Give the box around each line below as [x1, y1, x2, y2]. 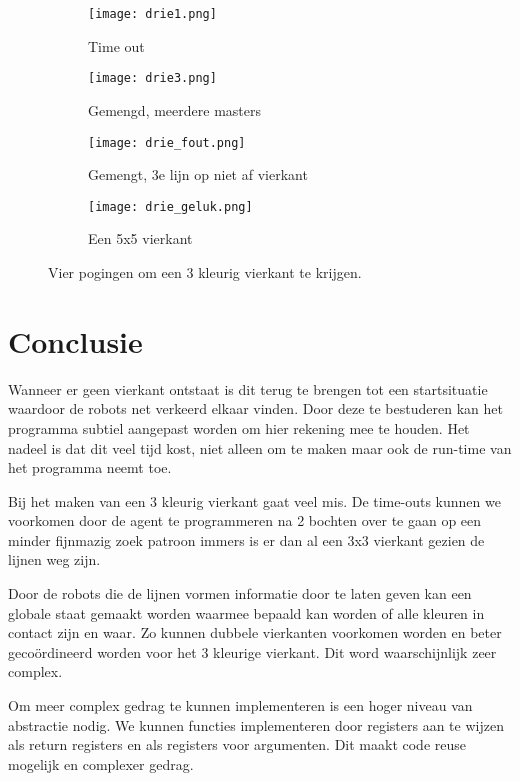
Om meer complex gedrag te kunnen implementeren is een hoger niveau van [8, 695, 473, 716]
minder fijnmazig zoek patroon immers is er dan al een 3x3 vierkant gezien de [8, 529, 485, 550]
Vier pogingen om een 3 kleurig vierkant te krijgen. [48, 262, 362, 282]
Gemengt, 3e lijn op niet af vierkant [88, 164, 308, 185]
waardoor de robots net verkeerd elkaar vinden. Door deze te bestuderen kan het [8, 398, 503, 419]
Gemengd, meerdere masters [88, 99, 261, 120]
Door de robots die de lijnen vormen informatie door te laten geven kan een [8, 583, 472, 604]
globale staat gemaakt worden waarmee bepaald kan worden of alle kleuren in [8, 602, 485, 623]
